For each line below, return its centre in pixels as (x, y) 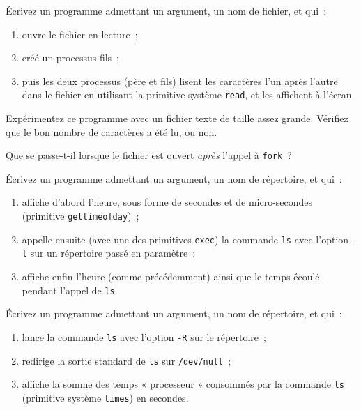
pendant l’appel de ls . (70, 290)
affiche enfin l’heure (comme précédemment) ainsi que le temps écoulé (171, 276)
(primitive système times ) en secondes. (105, 397)
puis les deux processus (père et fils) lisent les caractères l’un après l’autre (180, 81)
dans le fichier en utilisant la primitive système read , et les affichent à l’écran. (188, 94)
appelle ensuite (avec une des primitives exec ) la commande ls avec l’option (185, 239)
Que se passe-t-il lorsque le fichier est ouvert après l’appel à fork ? (149, 155)
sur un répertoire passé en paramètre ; (113, 253)
